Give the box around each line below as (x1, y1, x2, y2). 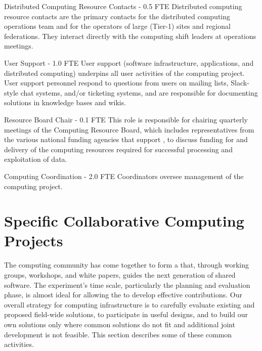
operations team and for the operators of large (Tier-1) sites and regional (4, 21, 231, 31)
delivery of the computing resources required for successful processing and (4, 144, 233, 154)
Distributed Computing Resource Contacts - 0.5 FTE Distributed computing (4, 1, 242, 11)
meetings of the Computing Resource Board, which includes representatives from (4, 124, 254, 135)
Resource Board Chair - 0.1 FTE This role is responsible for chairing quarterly (4, 114, 248, 124)
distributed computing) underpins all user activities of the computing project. (4, 67, 245, 78)
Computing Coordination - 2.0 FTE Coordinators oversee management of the (4, 170, 244, 181)
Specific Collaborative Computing (4, 210, 244, 231)
